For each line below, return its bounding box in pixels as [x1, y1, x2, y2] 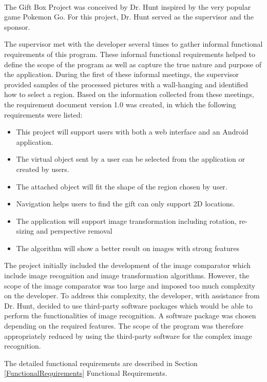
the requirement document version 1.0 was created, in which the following [4, 99, 236, 109]
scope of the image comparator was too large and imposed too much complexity [4, 280, 256, 291]
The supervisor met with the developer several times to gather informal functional [4, 39, 263, 49]
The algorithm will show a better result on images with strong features [16, 242, 239, 253]
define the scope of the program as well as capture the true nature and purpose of [4, 59, 262, 69]
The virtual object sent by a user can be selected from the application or [16, 154, 245, 164]
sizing [16, 225, 34, 236]
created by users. [16, 163, 69, 174]
